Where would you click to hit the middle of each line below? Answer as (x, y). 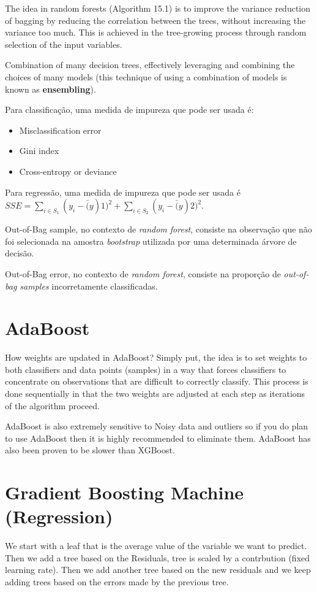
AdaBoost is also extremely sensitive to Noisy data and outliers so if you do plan (157, 426)
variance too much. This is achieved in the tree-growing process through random (156, 32)
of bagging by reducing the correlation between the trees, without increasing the (155, 20)
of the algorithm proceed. (52, 405)
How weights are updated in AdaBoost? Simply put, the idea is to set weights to (156, 357)
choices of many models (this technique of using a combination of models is (146, 76)
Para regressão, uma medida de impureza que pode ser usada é (123, 192)
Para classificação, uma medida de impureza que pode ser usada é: (129, 110)
